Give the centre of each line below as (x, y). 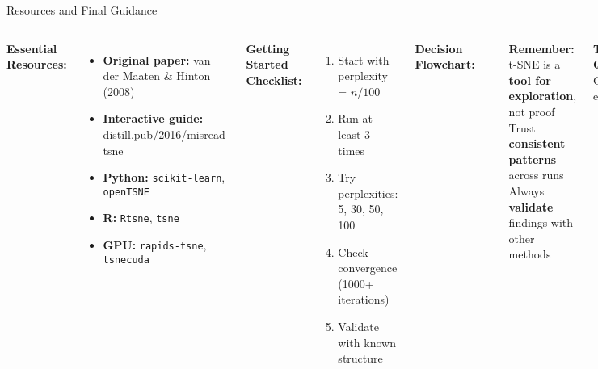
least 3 (354, 134)
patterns (533, 159)
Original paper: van (157, 59)
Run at (355, 118)
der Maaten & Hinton (157, 75)
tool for (530, 80)
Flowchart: (445, 64)
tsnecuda (126, 260)
